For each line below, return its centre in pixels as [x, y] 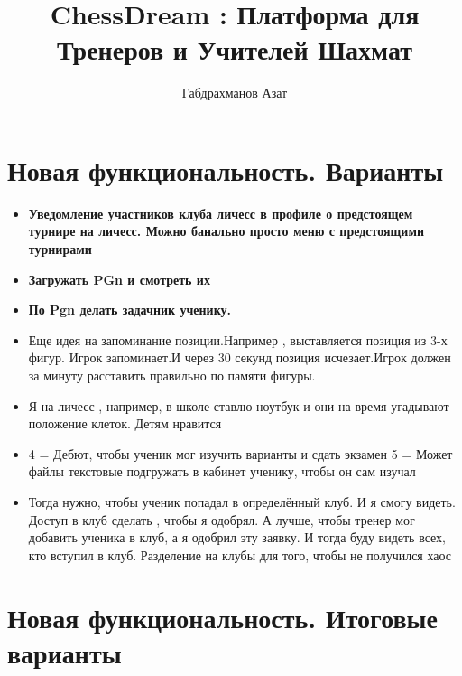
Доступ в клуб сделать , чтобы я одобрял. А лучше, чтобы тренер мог [222, 519]
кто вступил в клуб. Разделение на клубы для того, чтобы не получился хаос [240, 554]
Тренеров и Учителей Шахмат [235, 49]
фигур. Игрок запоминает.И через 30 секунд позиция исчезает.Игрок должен [240, 357]
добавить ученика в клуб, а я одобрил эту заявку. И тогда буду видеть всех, [237, 537]
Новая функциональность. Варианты [226, 169]
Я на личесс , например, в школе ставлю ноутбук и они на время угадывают [239, 405]
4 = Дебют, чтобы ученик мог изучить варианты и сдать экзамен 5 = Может [240, 453]
